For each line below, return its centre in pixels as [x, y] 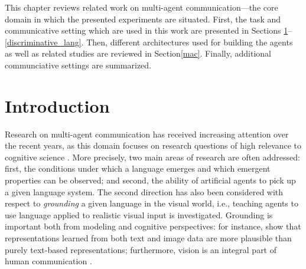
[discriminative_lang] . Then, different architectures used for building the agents [149, 42]
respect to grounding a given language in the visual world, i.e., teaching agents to [152, 203]
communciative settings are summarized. [78, 65]
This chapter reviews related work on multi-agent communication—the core [141, 7]
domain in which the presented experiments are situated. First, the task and [143, 19]
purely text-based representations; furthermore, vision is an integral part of [141, 249]
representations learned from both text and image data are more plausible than [148, 238]
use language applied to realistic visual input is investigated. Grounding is [139, 214]
